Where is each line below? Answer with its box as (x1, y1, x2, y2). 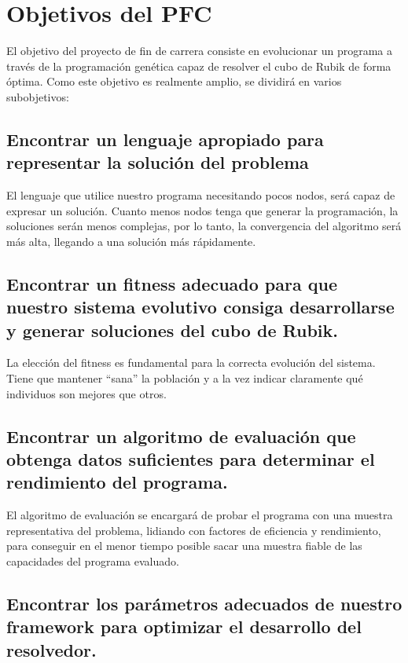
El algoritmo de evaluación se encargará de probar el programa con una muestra (6, 507, 393, 523)
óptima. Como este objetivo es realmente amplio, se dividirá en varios (6, 73, 342, 90)
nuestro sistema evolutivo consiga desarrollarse (6, 295, 395, 319)
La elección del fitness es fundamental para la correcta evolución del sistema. (6, 354, 376, 371)
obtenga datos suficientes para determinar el (6, 447, 375, 471)
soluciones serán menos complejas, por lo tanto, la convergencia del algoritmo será (6, 218, 402, 234)
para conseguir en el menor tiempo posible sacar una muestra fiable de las (6, 537, 362, 554)
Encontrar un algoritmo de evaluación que (6, 423, 356, 448)
